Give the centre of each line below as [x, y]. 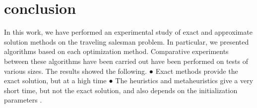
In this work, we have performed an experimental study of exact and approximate [128, 32]
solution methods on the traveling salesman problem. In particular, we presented [127, 41]
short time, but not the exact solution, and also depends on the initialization [121, 90]
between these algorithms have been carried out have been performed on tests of [126, 61]
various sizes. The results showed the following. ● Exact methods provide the [121, 71]
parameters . [23, 100]
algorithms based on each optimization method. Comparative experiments [116, 51]
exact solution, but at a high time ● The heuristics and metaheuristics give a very [129, 81]
